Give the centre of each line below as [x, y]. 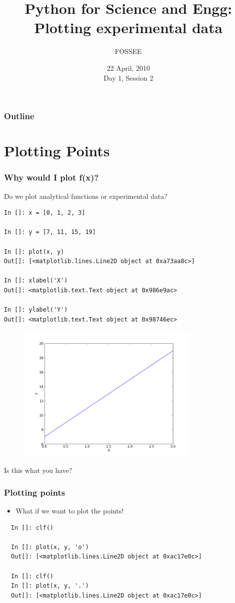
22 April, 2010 [128, 68]
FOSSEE [128, 51]
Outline [19, 116]
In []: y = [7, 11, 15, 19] [50, 232]
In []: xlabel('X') [36, 281]
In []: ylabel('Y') [36, 310]
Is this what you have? [38, 470]
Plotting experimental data [128, 27]
